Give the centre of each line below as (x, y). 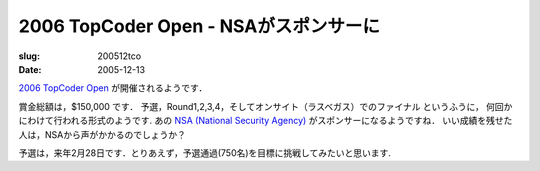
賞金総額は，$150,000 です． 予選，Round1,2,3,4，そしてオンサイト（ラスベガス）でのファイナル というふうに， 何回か (265, 106)
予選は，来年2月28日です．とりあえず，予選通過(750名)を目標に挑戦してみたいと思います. (205, 152)
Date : (30, 69)
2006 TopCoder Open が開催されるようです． (113, 88)
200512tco (119, 56)
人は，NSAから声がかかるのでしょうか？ (102, 134)
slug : (29, 56)
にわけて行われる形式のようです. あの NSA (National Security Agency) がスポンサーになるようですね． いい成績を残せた (265, 121)
